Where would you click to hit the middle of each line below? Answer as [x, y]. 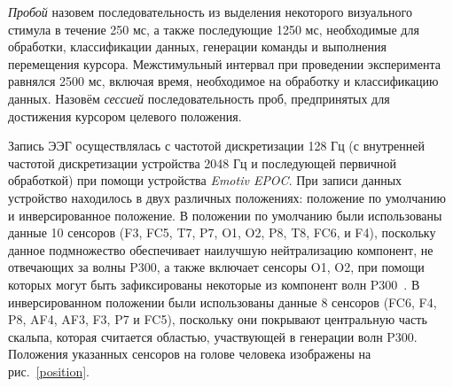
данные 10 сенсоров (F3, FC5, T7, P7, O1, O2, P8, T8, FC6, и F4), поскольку [222, 232]
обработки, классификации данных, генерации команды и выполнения [197, 46]
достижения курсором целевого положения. [125, 116]
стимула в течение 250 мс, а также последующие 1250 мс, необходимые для [214, 29]
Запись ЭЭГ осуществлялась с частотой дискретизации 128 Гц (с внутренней [216, 146]
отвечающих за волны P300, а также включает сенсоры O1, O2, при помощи [216, 267]
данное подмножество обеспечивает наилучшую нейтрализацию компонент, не [221, 249]
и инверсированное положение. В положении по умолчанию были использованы [225, 215]
